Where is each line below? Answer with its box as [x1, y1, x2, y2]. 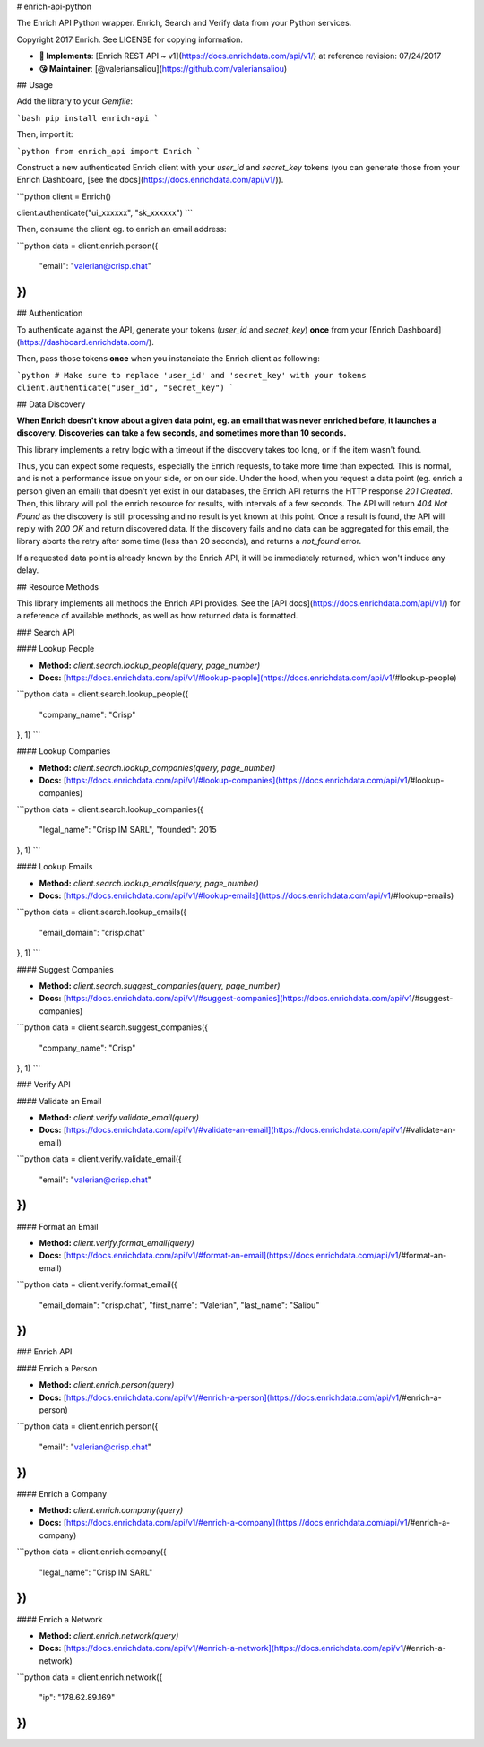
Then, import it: [16, 129, 73, 140]
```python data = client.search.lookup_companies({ [16, 804, 203, 815]
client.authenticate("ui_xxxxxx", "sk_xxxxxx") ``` [16, 207, 193, 219]
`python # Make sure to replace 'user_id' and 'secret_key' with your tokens [16, 370, 367, 380]
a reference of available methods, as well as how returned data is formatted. [16, 610, 298, 621]
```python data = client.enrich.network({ [16, 1672, 163, 1682]
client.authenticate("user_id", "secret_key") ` [16, 383, 235, 394]
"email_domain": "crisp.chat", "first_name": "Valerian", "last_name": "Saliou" [39, 1300, 320, 1310]
